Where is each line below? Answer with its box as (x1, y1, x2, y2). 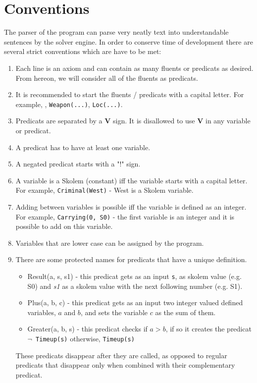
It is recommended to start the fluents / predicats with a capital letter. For (15, 89, 244, 100)
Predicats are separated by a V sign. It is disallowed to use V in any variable (15, 115, 251, 126)
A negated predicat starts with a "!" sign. (15, 159, 141, 169)
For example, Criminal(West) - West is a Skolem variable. (15, 185, 194, 195)
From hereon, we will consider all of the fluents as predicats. (15, 72, 198, 83)
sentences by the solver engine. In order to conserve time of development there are (4, 36, 253, 47)
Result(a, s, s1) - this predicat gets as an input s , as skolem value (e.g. (27, 271, 242, 281)
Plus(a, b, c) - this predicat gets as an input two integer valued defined (27, 297, 243, 308)
